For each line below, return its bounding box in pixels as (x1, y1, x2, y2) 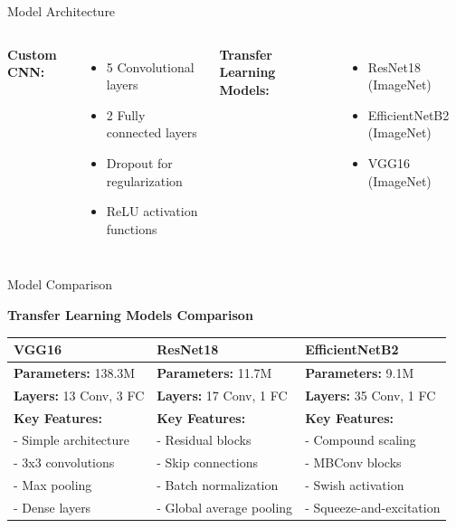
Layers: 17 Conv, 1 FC (157, 385, 288, 404)
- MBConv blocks (305, 453, 402, 472)
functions (106, 219, 157, 238)
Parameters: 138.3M (14, 363, 136, 382)
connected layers (106, 123, 197, 142)
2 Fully (106, 105, 146, 124)
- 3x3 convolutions (14, 453, 115, 472)
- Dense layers (14, 497, 91, 516)
